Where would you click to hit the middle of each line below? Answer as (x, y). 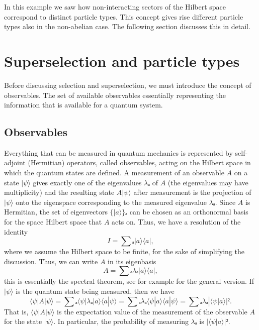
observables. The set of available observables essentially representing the (115, 95)
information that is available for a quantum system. (83, 105)
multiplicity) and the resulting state (59, 192)
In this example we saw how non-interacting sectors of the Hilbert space (115, 7)
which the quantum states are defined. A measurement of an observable (114, 173)
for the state (23, 321)
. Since (225, 202)
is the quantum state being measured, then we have (95, 291)
